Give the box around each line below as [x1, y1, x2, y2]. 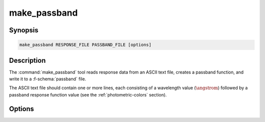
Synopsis [9, 26, 39, 34]
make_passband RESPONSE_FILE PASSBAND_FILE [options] [19, 42, 152, 48]
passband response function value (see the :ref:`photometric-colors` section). [9, 92, 167, 98]
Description [9, 56, 46, 65]
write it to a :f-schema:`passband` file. [9, 76, 86, 82]
